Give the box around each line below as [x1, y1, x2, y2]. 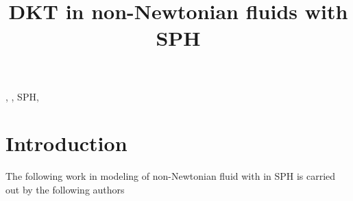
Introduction [5, 129, 127, 157]
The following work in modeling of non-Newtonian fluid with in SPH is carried [5, 169, 336, 183]
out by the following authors [5, 182, 125, 196]
